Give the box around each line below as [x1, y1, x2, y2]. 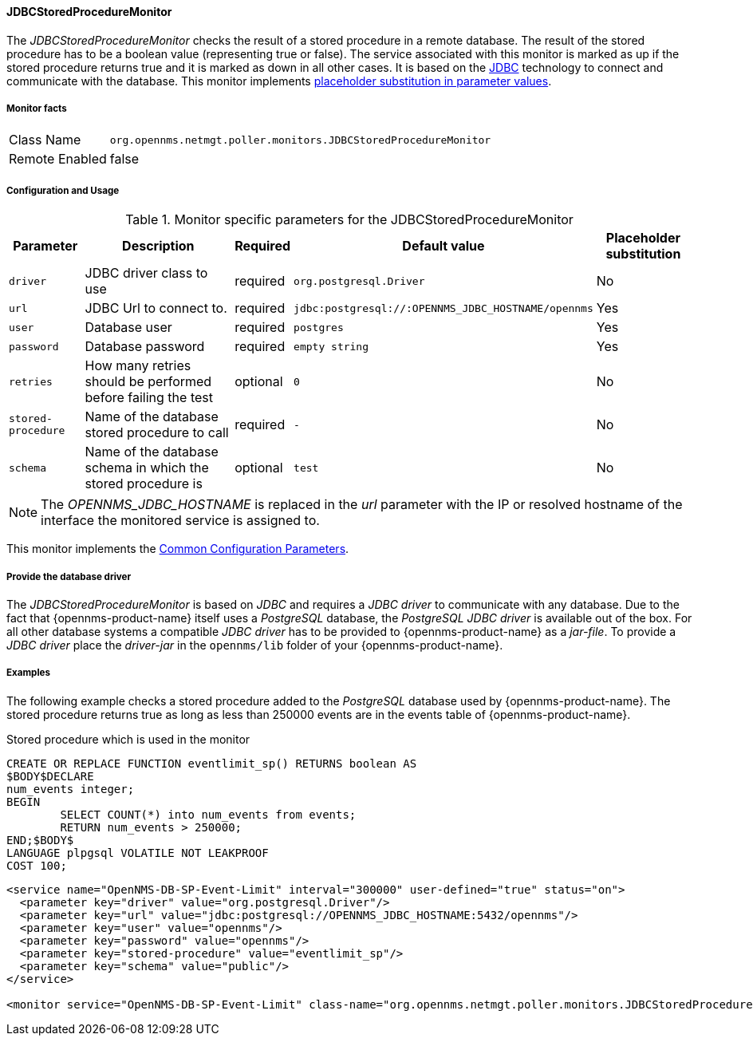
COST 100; [6, 858, 67, 872]
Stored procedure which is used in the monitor [6, 732, 250, 746]
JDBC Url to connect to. [85, 300, 227, 317]
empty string [294, 340, 369, 353]
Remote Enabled [9, 151, 107, 168]
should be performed [85, 373, 212, 390]
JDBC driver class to [85, 265, 208, 282]
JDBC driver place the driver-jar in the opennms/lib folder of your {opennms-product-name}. [6, 637, 503, 652]
